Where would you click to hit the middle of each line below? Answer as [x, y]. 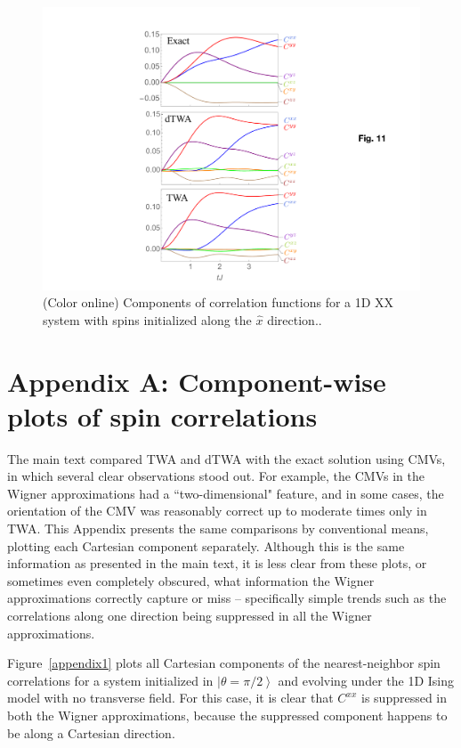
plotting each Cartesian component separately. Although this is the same [206, 545]
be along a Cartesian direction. [91, 732]
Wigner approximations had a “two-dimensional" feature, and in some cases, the [226, 493]
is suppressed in [404, 698]
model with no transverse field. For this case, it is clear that [170, 698]
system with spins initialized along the [147, 319]
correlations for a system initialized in [110, 680]
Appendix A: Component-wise [197, 381]
